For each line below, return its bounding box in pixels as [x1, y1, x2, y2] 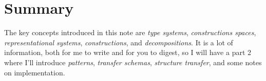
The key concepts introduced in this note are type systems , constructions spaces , [4, 27, 256, 38]
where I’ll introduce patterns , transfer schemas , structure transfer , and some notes [4, 57, 262, 67]
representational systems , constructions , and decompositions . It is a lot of [4, 37, 233, 47]
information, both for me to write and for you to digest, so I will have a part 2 [4, 47, 252, 58]
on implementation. [4, 67, 65, 77]
